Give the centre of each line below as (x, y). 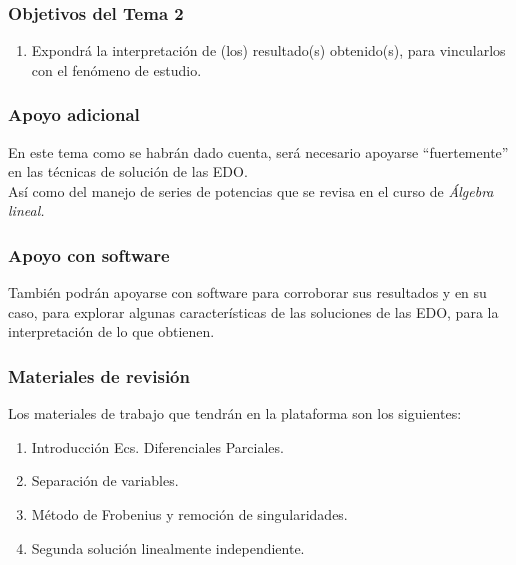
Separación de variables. (105, 480)
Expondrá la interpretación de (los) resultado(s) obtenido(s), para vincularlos (268, 50)
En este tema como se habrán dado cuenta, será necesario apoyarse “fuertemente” (258, 151)
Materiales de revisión (99, 375)
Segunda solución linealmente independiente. (168, 547)
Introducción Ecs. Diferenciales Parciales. (157, 446)
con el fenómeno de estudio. (116, 69)
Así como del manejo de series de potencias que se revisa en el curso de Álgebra (251, 190)
